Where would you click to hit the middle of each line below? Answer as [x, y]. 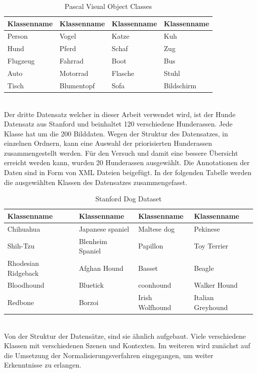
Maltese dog [156, 228]
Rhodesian [23, 263]
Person [18, 36]
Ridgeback [23, 273]
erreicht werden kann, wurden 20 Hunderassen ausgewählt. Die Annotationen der [127, 162]
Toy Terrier [211, 246]
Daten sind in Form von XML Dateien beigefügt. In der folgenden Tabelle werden [128, 172]
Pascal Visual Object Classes [108, 6]
